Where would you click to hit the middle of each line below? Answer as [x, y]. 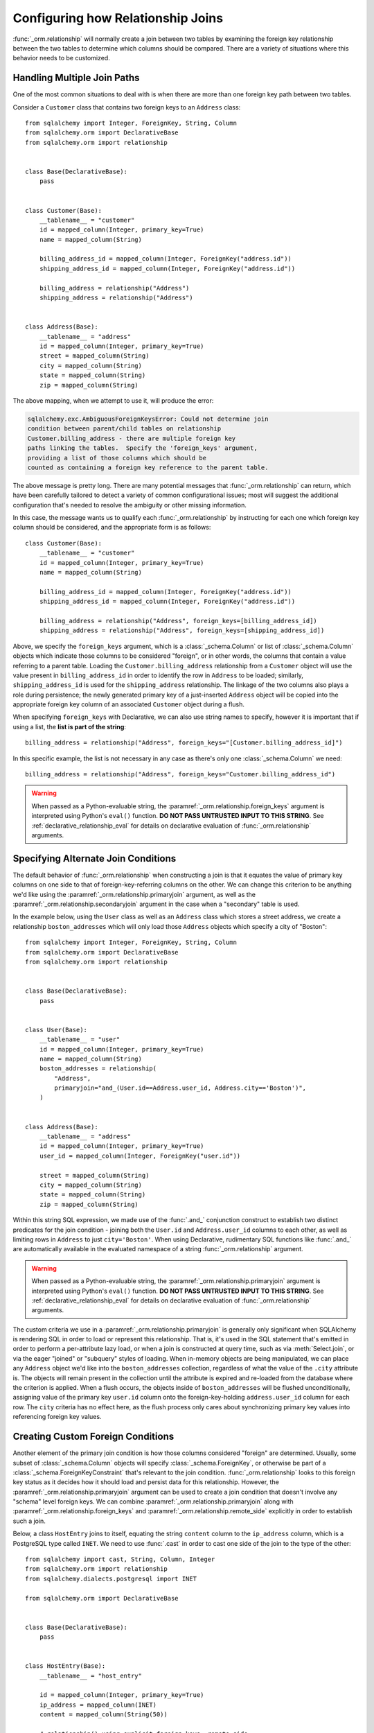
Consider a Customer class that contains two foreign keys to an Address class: [127, 107]
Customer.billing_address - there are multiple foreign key [132, 438]
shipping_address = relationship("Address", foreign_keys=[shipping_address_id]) [182, 630]
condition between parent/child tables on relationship [124, 429]
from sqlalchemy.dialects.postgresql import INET [111, 1578]
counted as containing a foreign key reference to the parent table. [148, 467]
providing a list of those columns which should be [117, 458]
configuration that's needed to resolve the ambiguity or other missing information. [130, 505]
